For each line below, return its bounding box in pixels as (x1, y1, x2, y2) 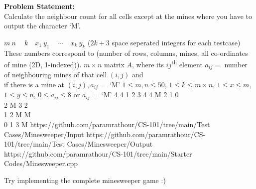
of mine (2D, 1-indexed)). (4, 59, 82, 69)
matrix (104, 59, 125, 69)
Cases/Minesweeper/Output (67, 139, 153, 149)
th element (171, 58, 203, 69)
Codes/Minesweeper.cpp (4, 158, 78, 169)
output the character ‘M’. (4, 20, 81, 31)
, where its (132, 59, 164, 69)
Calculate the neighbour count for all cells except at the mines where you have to (4, 10, 253, 21)
